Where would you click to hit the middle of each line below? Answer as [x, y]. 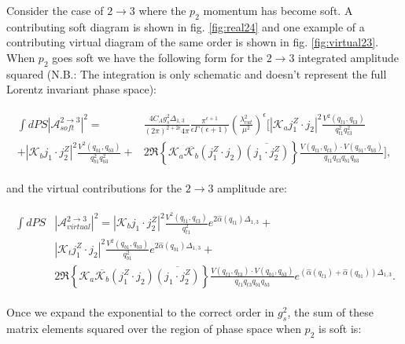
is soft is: [340, 328]
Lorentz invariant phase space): [81, 89]
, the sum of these [330, 312]
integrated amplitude [349, 57]
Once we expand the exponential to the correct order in [140, 312]
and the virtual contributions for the [94, 188]
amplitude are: [252, 188]
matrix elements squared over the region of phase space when [154, 328]
